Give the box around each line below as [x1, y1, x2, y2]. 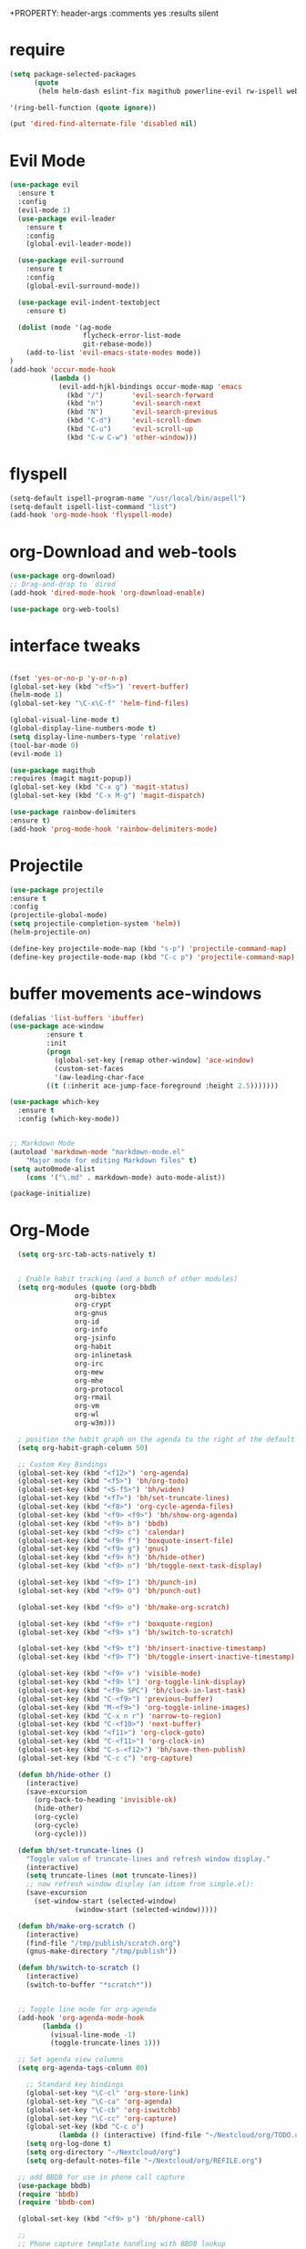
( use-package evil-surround [17, 256, 125, 265]
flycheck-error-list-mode [82, 332, 181, 341]
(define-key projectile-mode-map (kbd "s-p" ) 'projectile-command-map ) [9, 944, 287, 953]
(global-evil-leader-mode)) [25, 240, 132, 249]
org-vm [74, 1402, 100, 1411]
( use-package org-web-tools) [9, 605, 120, 614]
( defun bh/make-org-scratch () [17, 1921, 137, 1930]
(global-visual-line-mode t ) [9, 715, 120, 725]
